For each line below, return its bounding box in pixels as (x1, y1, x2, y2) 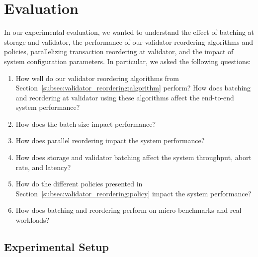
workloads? (15, 215, 50, 225)
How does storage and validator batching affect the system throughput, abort (15, 152, 252, 163)
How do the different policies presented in (15, 178, 143, 189)
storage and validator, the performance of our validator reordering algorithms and (4, 36, 254, 47)
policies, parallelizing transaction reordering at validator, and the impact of (4, 46, 234, 57)
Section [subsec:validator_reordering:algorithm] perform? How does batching (15, 83, 251, 93)
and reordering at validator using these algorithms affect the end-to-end (15, 92, 234, 102)
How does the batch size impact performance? (15, 118, 156, 129)
